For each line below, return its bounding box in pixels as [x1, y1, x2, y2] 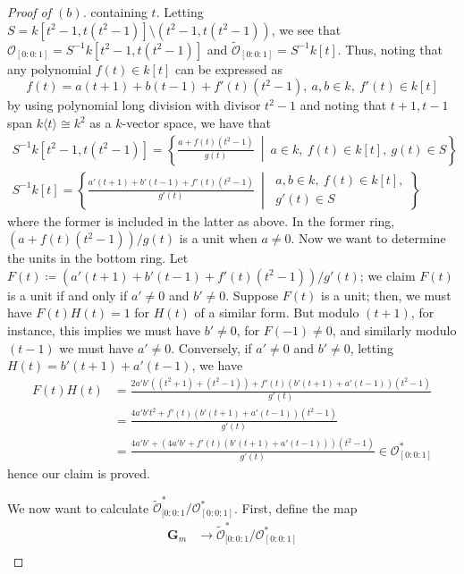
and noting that [299, 96, 387, 114]
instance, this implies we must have [7, 321, 201, 340]
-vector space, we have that [122, 114, 271, 131]
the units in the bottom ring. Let [7, 249, 189, 267]
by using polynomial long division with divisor [7, 96, 261, 114]
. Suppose [225, 285, 279, 304]
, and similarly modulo [332, 321, 457, 340]
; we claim [359, 266, 416, 284]
